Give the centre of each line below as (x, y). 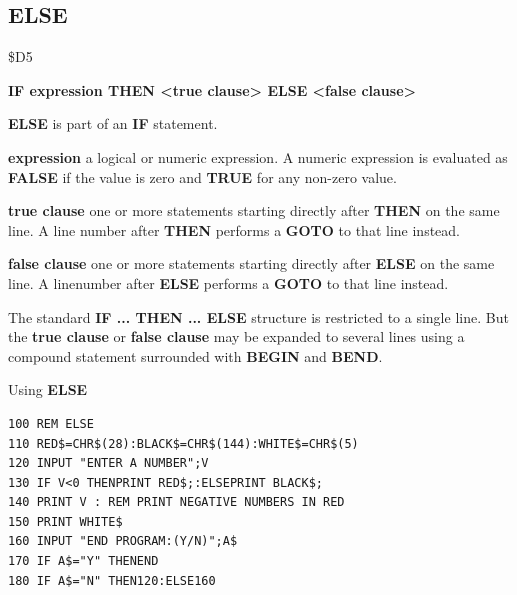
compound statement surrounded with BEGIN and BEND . (195, 355)
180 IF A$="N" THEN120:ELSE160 (112, 580)
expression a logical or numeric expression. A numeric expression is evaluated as (258, 156)
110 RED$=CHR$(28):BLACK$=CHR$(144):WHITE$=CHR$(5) (183, 443)
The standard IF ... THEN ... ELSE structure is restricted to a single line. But (258, 316)
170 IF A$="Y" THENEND (83, 561)
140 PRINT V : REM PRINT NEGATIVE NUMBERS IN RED (176, 502)
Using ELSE (48, 389)
